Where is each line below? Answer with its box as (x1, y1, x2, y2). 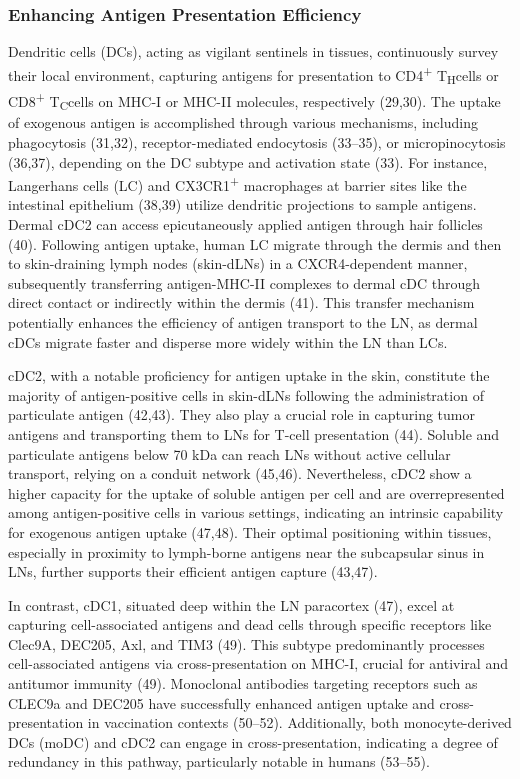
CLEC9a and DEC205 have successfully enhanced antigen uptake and (8, 692, 435, 713)
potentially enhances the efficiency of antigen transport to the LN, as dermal (8, 311, 478, 332)
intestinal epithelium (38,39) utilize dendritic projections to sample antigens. (8, 194, 477, 215)
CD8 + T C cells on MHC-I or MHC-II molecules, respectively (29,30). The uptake (8, 87, 501, 114)
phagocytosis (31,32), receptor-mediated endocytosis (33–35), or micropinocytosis (8, 131, 506, 152)
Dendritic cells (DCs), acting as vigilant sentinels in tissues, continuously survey (8, 41, 499, 62)
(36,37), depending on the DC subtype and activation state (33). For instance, (8, 151, 488, 172)
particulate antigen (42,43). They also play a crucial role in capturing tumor (8, 404, 475, 425)
